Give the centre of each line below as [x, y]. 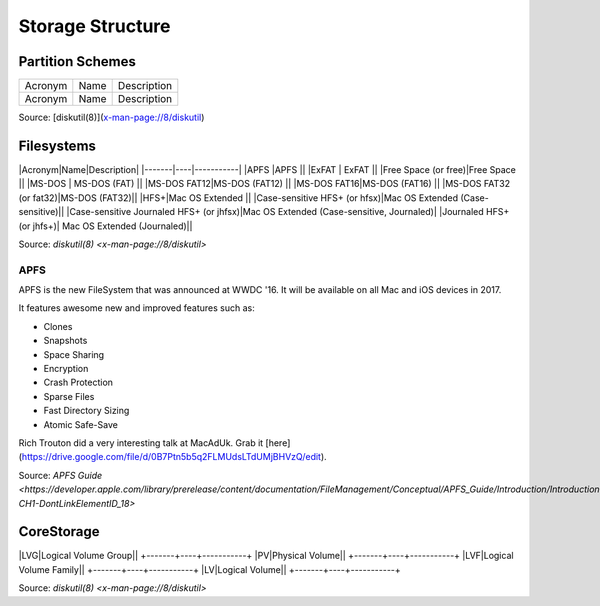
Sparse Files [69, 396]
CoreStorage [59, 531]
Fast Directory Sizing [86, 411]
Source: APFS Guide [60, 475]
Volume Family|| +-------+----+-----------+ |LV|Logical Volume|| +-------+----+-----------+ [210, 569]
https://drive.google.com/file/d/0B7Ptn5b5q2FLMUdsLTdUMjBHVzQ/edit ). [174, 457]
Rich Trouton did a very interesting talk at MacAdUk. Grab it [141, 442]
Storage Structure [94, 26]
